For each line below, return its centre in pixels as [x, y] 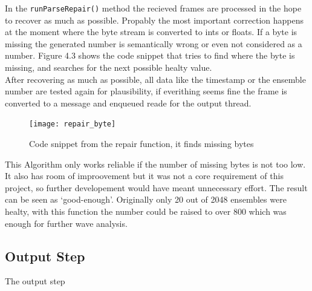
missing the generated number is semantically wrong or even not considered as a [154, 43]
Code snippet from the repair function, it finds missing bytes [141, 144]
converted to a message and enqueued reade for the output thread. [128, 103]
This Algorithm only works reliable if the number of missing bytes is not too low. [155, 164]
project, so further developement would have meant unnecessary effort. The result [156, 187]
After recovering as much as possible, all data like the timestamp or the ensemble [155, 79]
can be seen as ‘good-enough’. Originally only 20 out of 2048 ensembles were [146, 199]
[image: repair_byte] [73, 124]
